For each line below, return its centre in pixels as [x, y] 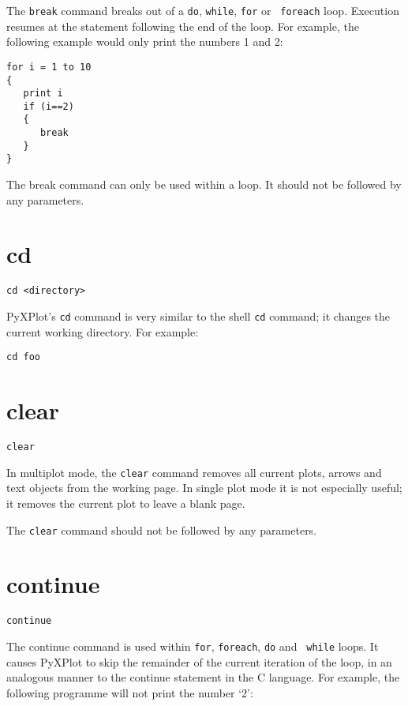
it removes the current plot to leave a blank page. [126, 503]
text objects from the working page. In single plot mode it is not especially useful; [204, 488]
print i [43, 94]
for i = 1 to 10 [49, 67]
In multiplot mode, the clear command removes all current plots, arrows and [194, 472]
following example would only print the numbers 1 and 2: [145, 41]
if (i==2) [49, 106]
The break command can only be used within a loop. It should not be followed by [204, 184]
